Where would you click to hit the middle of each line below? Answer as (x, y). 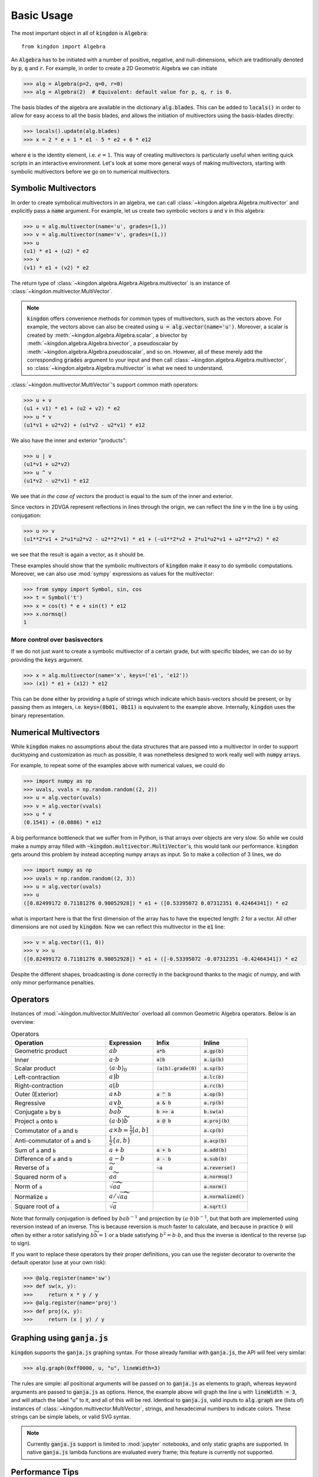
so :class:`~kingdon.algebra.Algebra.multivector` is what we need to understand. (125, 368)
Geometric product (41, 1051)
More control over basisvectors (57, 639)
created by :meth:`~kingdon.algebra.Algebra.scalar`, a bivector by (107, 335)
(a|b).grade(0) (177, 1068)
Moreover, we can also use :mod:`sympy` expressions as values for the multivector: (113, 574)
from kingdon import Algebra (64, 46)
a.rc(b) (214, 1086)
